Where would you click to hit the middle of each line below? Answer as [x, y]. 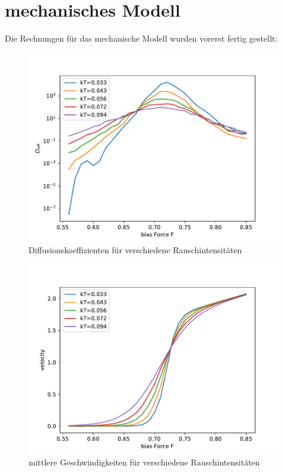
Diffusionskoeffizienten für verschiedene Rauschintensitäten [135, 250]
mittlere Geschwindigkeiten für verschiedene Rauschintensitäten [144, 462]
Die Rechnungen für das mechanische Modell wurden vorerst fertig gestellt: [141, 38]
